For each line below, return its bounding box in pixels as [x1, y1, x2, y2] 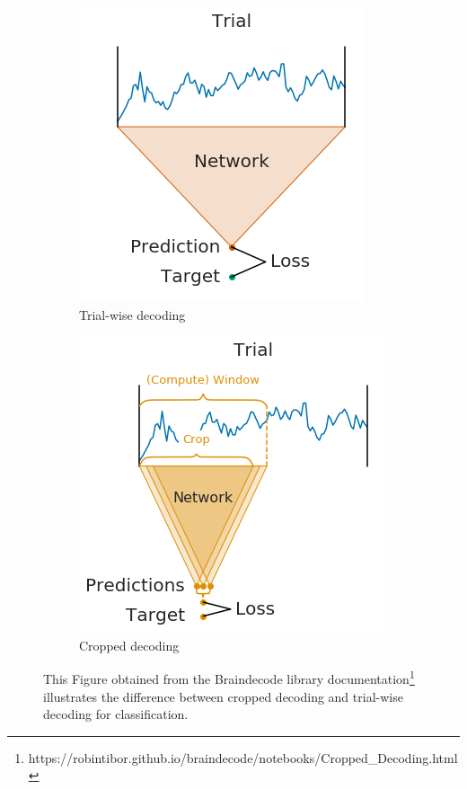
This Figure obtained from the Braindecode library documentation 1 [43, 667, 415, 688]
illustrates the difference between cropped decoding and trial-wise [43, 687, 403, 705]
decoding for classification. [43, 705, 189, 723]
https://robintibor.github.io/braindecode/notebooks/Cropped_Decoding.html [28, 748, 458, 767]
